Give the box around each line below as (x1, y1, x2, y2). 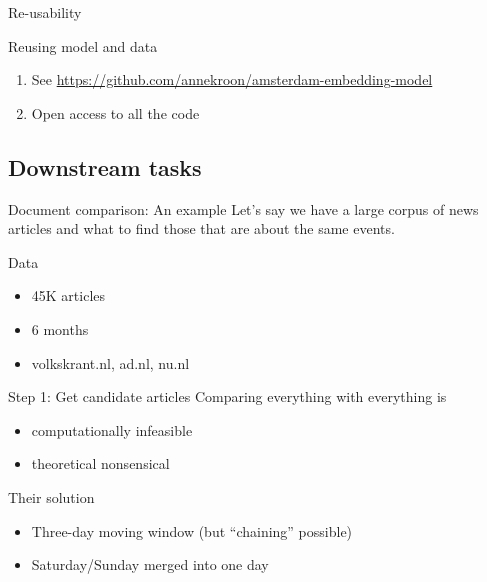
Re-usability (8, 2, 82, 22)
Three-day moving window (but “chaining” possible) (31, 520, 353, 541)
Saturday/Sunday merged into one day (31, 554, 269, 575)
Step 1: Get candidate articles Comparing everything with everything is (8, 386, 447, 407)
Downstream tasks (8, 151, 202, 182)
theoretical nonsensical (31, 453, 170, 474)
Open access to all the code (31, 102, 200, 123)
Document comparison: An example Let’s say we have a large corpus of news (8, 198, 479, 219)
